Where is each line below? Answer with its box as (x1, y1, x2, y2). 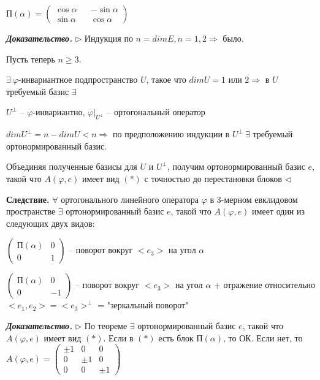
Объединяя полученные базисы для (6, 160, 137, 173)
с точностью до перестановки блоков (144, 172, 282, 184)
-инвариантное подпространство (18, 73, 138, 86)
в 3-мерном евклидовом (210, 192, 298, 205)
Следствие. (6, 192, 50, 205)
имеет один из (252, 205, 305, 218)
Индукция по (84, 32, 133, 44)
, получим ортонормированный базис (167, 160, 305, 173)
